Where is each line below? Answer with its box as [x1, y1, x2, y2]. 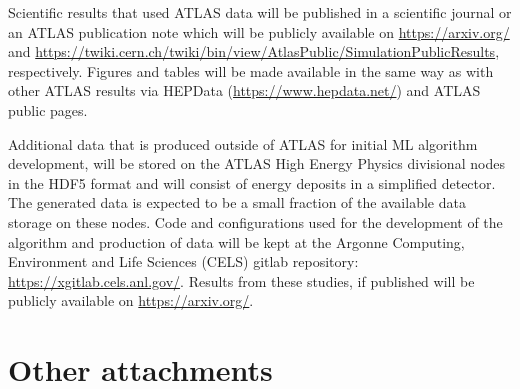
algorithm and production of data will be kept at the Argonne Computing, [8, 231, 465, 252]
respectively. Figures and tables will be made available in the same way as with [8, 60, 494, 81]
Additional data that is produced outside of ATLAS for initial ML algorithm [8, 133, 478, 154]
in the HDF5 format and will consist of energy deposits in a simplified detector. [8, 172, 496, 193]
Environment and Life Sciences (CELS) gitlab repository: [8, 251, 359, 272]
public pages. [8, 99, 88, 120]
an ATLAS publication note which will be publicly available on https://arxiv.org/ [8, 21, 510, 42]
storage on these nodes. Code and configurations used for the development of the [8, 211, 503, 232]
